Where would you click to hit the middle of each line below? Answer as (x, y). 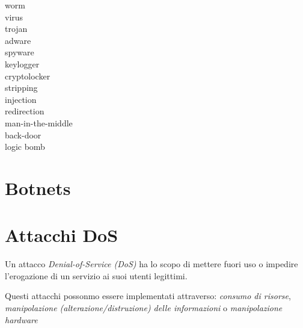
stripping (21, 88)
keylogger (22, 63)
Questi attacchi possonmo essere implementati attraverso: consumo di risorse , (148, 296)
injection (21, 99)
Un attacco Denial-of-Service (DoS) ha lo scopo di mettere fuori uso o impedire (151, 264)
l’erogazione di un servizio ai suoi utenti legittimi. (96, 275)
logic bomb (25, 147)
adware (18, 40)
